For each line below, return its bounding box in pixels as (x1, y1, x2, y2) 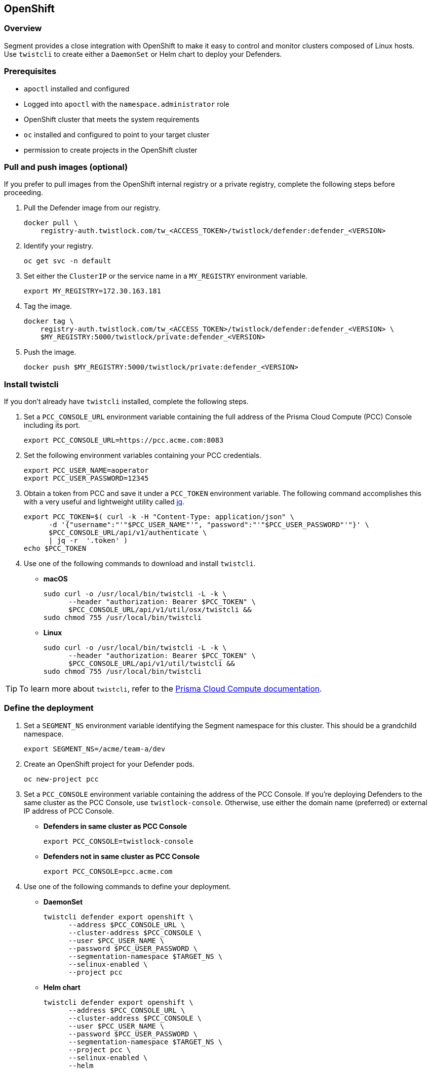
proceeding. (4, 188, 43, 197)
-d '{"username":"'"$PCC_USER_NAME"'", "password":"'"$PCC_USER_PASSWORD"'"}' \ (48, 521, 369, 529)
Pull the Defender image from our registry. (24, 204, 161, 212)
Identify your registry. (24, 242, 94, 250)
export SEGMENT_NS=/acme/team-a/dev (24, 744, 165, 753)
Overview (4, 23, 42, 34)
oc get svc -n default (24, 257, 112, 265)
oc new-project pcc (24, 775, 99, 783)
